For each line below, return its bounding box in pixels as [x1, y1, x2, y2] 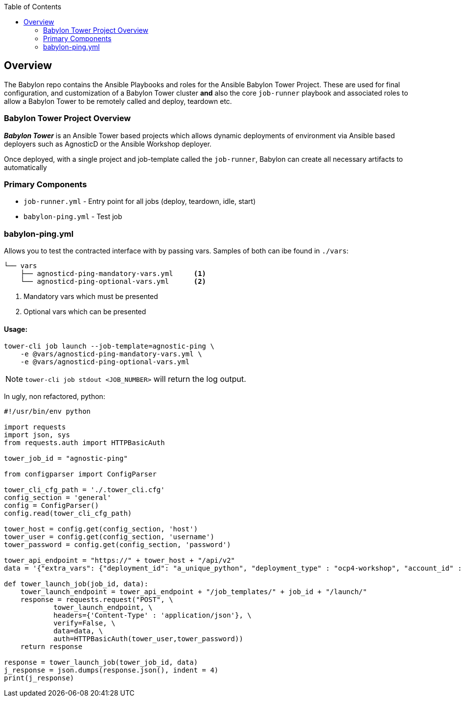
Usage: [4, 325, 28, 333]
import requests [4, 423, 66, 431]
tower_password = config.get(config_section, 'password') [4, 541, 231, 549]
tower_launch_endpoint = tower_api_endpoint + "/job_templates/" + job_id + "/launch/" [20, 588, 367, 596]
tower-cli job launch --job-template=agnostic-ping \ [4, 342, 214, 350]
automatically [4, 163, 47, 172]
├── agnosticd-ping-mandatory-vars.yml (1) [20, 270, 207, 278]
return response [20, 643, 83, 651]
